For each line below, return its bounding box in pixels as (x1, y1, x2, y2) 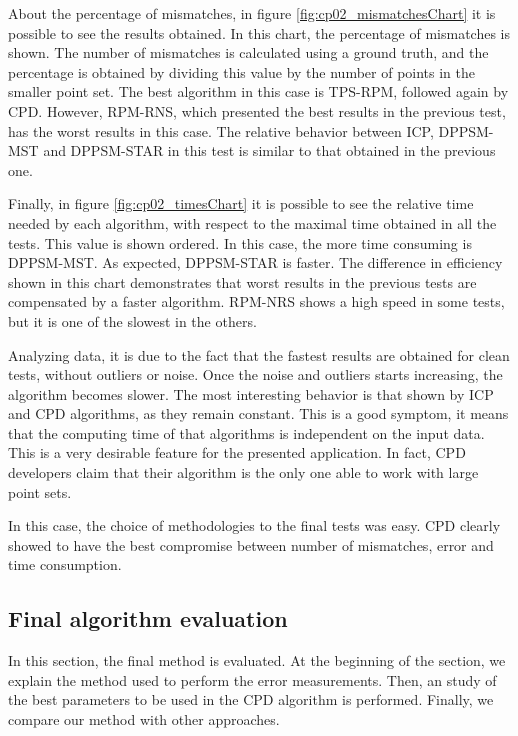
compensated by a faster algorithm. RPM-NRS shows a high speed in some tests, (8, 291, 505, 312)
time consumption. (8, 554, 122, 575)
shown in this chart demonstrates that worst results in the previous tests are (8, 271, 477, 292)
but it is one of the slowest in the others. (8, 310, 257, 331)
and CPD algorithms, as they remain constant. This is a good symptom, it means (8, 403, 509, 424)
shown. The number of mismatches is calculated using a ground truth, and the (8, 42, 489, 63)
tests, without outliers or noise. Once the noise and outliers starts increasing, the (8, 364, 503, 385)
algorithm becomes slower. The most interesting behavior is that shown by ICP (8, 383, 494, 404)
